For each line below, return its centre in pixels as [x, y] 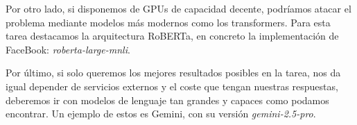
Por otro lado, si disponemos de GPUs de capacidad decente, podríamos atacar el [178, 8]
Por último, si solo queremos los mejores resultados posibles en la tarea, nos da [173, 73]
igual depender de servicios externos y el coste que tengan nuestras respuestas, [172, 86]
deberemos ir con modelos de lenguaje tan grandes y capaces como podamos [167, 100]
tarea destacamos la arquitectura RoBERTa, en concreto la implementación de [172, 36]
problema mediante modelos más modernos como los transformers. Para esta [168, 22]
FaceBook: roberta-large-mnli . [68, 49]
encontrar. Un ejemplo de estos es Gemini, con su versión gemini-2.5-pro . [161, 114]
